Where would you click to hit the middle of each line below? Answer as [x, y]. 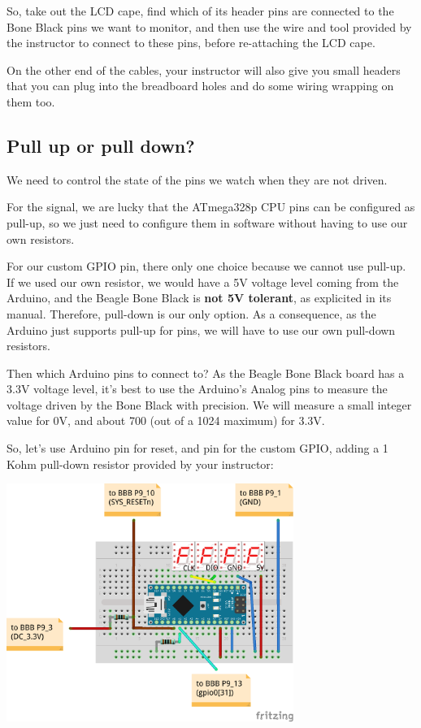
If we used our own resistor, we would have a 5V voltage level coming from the [203, 282]
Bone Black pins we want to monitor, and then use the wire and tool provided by [209, 26]
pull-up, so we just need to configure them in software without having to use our [207, 222]
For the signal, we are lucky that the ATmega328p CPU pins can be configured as [211, 207]
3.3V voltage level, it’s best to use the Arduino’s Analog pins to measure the [197, 389]
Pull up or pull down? [101, 145]
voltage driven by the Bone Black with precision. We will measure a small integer [209, 404]
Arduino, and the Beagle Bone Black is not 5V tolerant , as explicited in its [199, 298]
